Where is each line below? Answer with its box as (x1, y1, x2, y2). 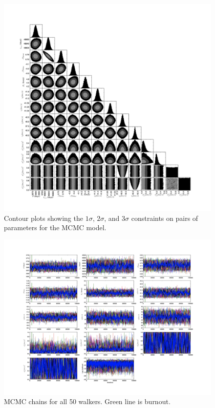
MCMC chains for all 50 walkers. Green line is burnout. (4, 396, 171, 407)
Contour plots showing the (4, 213, 83, 223)
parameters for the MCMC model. (4, 222, 107, 233)
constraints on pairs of (131, 213, 198, 223)
